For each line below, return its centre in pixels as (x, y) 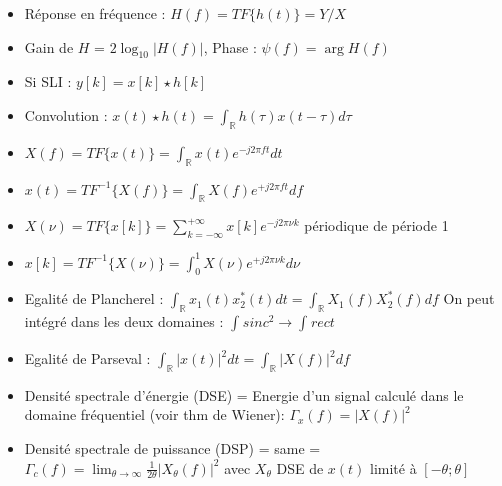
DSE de (300, 467)
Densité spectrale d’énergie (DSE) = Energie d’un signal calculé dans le (244, 394)
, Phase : (230, 46)
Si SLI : (48, 81)
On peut (469, 298)
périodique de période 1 (376, 225)
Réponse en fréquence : (95, 13)
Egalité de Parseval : (87, 358)
